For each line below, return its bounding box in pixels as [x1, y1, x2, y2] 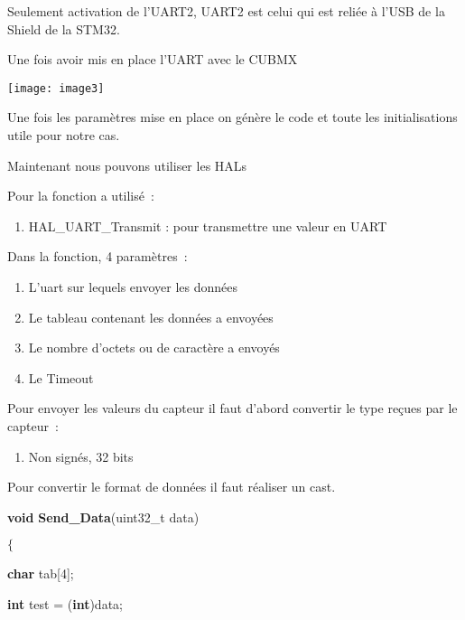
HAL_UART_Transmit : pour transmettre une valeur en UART [28, 216, 387, 235]
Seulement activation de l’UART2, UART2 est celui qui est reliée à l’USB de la [7, 2, 445, 20]
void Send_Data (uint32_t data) [7, 507, 200, 526]
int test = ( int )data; [7, 594, 123, 613]
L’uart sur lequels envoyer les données [28, 277, 238, 296]
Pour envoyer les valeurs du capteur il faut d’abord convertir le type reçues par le [7, 399, 458, 418]
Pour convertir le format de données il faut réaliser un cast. [7, 477, 336, 496]
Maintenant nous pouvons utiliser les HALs [7, 155, 247, 174]
